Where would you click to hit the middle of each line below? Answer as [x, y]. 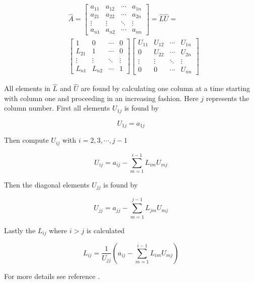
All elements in [27, 88]
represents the [228, 98]
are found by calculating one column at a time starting [165, 88]
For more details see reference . [52, 276]
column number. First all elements [57, 108]
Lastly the [20, 230]
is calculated [106, 230]
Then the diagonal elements [47, 184]
